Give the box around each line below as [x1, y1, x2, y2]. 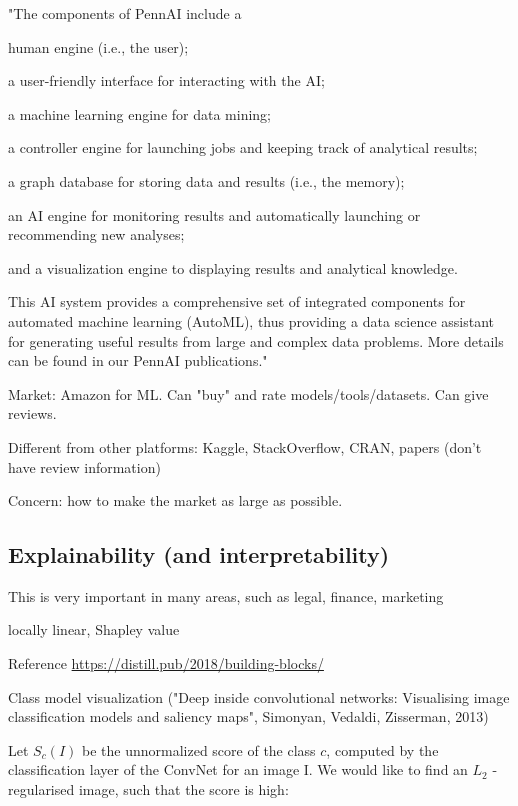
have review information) [8, 456, 161, 477]
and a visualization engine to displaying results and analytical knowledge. [8, 257, 458, 278]
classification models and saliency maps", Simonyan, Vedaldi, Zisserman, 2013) [8, 706, 489, 727]
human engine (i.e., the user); [8, 36, 189, 57]
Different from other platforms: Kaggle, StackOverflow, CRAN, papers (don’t [8, 436, 482, 457]
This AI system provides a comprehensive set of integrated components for [8, 291, 466, 312]
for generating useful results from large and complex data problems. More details [8, 330, 504, 351]
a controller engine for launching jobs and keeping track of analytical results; [8, 137, 478, 158]
